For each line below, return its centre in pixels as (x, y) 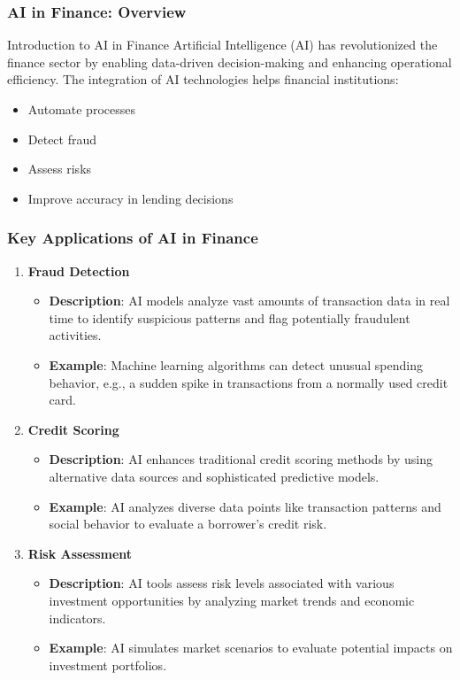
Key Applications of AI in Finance (133, 238)
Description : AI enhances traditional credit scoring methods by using (241, 459)
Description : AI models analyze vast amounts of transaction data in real (249, 301)
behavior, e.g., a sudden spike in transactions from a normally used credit (249, 382)
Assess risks (60, 169)
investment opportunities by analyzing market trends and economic (232, 600)
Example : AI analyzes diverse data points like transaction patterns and (245, 506)
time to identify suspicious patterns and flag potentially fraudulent (230, 317)
